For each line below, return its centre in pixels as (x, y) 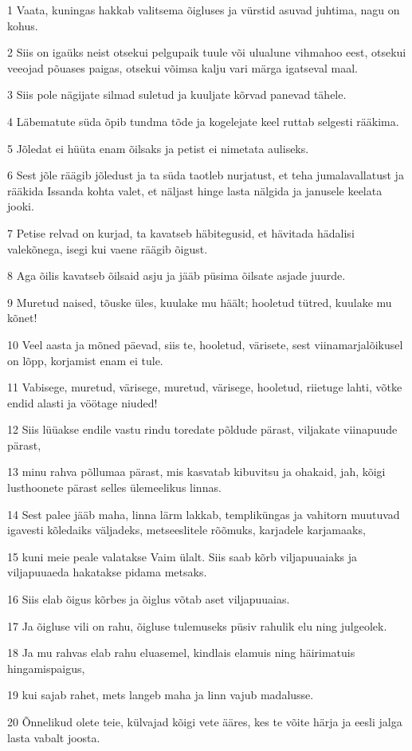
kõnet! (22, 318)
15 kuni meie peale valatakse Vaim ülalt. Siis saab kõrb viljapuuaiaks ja (182, 556)
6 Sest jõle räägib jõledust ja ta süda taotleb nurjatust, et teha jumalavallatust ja (206, 175)
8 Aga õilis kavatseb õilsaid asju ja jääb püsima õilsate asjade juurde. (177, 275)
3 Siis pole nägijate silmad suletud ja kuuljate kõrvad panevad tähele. (177, 94)
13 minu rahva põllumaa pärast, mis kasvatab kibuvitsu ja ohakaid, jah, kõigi (196, 472)
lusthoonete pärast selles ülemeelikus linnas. (114, 488)
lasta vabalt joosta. (54, 737)
